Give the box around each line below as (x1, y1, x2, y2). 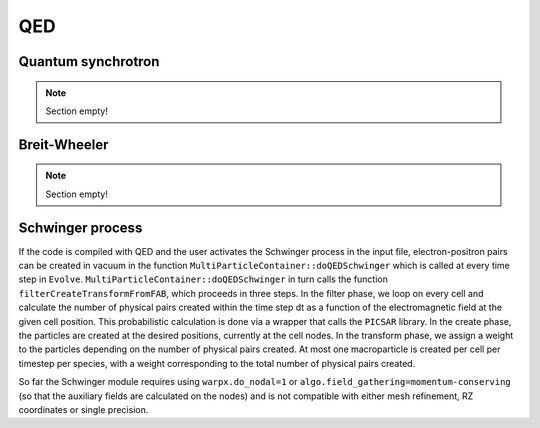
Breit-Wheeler (18, 136, 109, 153)
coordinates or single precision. (18, 403, 149, 415)
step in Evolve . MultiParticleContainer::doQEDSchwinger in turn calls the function (18, 273, 389, 285)
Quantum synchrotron (18, 53, 160, 70)
